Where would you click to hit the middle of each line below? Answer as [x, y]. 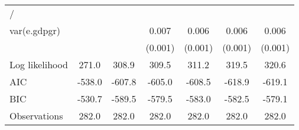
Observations [36, 116]
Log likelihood [39, 64]
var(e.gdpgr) [35, 30]
